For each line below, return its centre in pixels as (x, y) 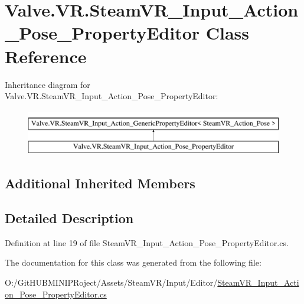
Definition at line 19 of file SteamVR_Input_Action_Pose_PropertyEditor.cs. (147, 242)
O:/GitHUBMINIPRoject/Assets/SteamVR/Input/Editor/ (111, 282)
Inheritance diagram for (48, 84)
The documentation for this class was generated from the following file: (133, 262)
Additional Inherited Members (100, 183)
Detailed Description (69, 218)
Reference (46, 56)
